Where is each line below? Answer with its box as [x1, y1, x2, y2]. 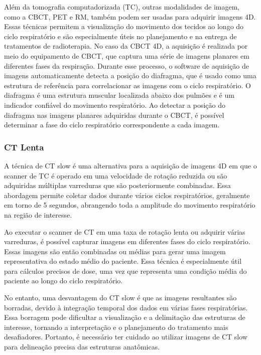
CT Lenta [4, 140, 44, 153]
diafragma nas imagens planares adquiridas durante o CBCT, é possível [4, 109, 224, 120]
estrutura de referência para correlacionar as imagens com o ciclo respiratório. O [4, 80, 251, 90]
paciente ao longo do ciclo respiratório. [4, 275, 123, 286]
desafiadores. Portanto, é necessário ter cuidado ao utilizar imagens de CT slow [4, 331, 247, 342]
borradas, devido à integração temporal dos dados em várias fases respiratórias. [4, 302, 248, 312]
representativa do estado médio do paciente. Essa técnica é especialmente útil [4, 256, 242, 266]
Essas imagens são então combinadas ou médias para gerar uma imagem [4, 246, 226, 256]
